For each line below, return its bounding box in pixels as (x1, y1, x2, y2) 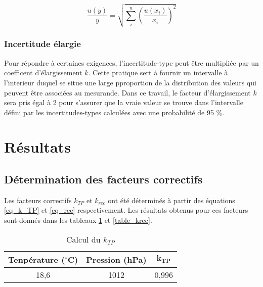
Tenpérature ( (8, 253, 65, 265)
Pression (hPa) (86, 253, 147, 265)
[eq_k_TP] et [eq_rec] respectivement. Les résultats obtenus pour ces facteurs (4, 205, 248, 215)
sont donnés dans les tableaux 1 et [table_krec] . (4, 215, 152, 225)
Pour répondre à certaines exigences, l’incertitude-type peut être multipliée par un (4, 57, 259, 68)
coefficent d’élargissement (4, 67, 82, 78)
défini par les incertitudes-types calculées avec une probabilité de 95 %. (4, 107, 225, 117)
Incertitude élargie (4, 37, 81, 50)
